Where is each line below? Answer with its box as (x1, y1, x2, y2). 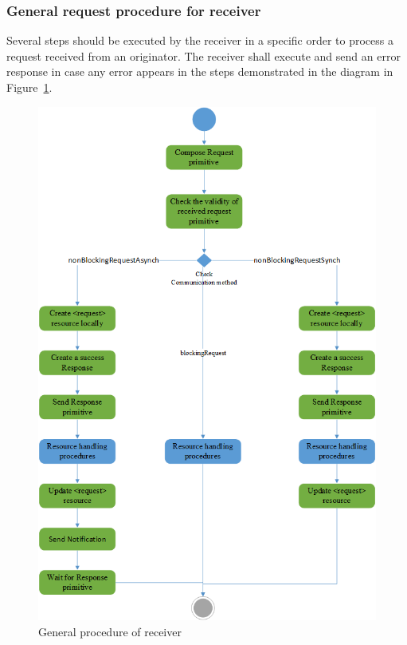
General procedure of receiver (38, 623, 182, 639)
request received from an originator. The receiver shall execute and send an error (6, 47, 401, 64)
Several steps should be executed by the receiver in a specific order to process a (6, 32, 393, 49)
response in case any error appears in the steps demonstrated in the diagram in (6, 63, 393, 80)
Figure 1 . (6, 79, 53, 95)
